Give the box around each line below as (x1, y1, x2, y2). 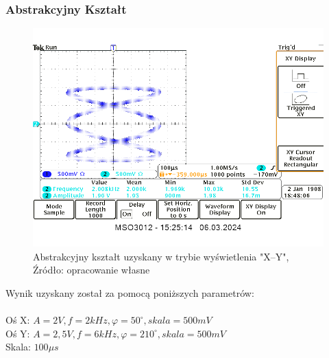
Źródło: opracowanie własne (33, 262, 150, 277)
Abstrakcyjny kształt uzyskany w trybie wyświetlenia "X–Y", (33, 249, 289, 263)
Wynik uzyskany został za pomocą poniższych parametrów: (5, 286, 254, 300)
